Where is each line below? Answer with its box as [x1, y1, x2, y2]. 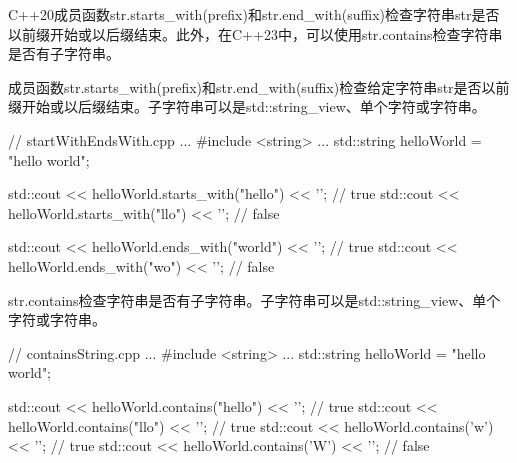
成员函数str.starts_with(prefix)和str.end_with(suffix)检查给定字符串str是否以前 [8, 76, 510, 97]
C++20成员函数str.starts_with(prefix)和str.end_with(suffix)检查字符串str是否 [8, 4, 500, 24]
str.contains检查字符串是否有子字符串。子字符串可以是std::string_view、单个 [8, 289, 501, 310]
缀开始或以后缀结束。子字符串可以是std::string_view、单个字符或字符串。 [8, 96, 486, 117]
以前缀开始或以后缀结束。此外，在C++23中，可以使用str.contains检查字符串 [8, 23, 503, 44]
